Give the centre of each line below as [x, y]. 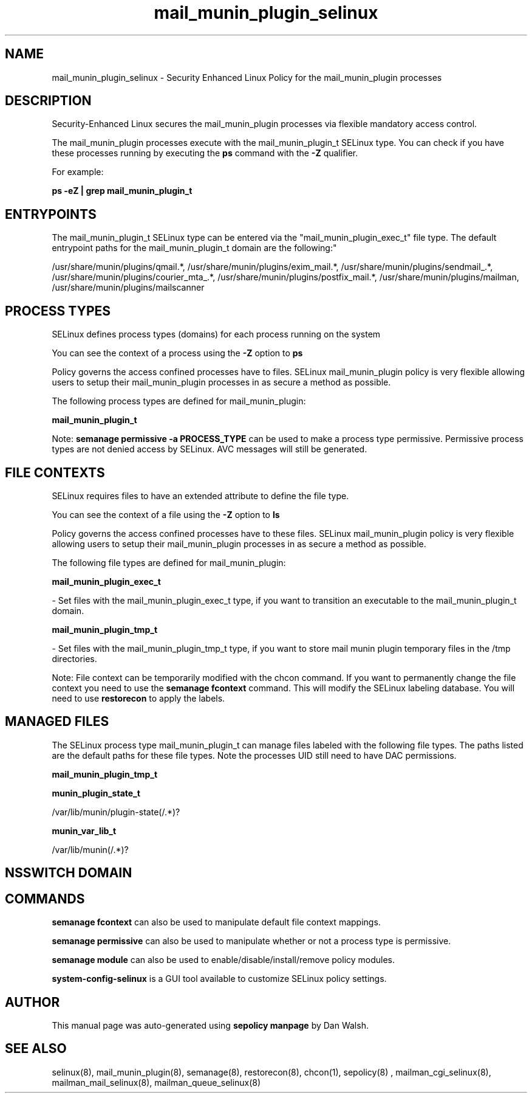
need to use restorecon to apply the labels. [138, 698]
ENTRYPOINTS [51, 214]
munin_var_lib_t [84, 830]
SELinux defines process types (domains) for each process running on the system [216, 334]
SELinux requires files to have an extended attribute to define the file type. [200, 495]
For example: [78, 172]
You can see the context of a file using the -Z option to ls [166, 514]
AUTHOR [32, 1002]
